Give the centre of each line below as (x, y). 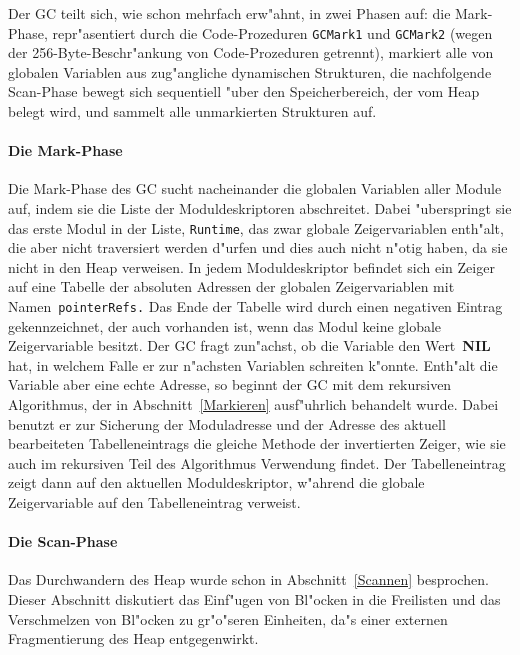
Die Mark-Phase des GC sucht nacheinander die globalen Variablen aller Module (255, 188)
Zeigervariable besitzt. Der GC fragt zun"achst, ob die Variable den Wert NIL (249, 345)
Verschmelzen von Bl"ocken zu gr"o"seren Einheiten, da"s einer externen (228, 618)
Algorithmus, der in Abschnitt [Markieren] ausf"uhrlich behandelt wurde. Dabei (253, 404)
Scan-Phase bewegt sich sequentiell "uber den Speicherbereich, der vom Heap (244, 91)
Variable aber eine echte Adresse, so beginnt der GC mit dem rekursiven (230, 384)
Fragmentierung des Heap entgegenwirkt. (133, 638)
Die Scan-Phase (63, 541)
